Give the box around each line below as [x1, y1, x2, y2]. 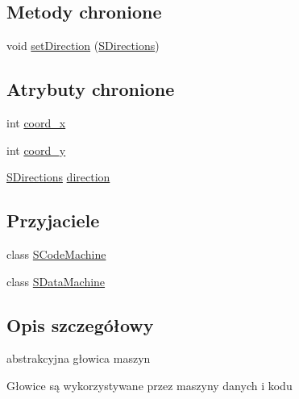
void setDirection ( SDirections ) [6, 37, 160, 54]
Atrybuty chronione [6, 77, 175, 102]
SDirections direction [6, 168, 110, 185]
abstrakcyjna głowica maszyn [6, 350, 151, 367]
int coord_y [6, 141, 66, 158]
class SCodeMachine [6, 245, 106, 262]
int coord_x [6, 114, 66, 131]
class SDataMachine [6, 272, 106, 289]
